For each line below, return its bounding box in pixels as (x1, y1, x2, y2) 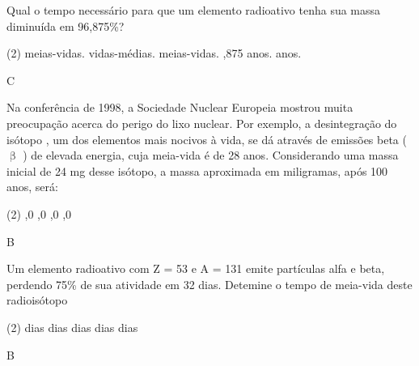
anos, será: (6, 178, 58, 195)
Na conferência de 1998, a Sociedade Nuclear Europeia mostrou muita (6, 99, 353, 116)
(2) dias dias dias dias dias (6, 318, 138, 335)
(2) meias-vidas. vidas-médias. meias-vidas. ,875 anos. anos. (6, 45, 302, 62)
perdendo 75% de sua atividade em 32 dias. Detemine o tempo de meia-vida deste (6, 275, 413, 292)
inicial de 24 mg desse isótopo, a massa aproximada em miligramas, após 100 (6, 162, 388, 179)
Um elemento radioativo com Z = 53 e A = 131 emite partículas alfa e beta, (6, 260, 385, 277)
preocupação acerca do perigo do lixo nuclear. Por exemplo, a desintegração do (6, 114, 397, 131)
